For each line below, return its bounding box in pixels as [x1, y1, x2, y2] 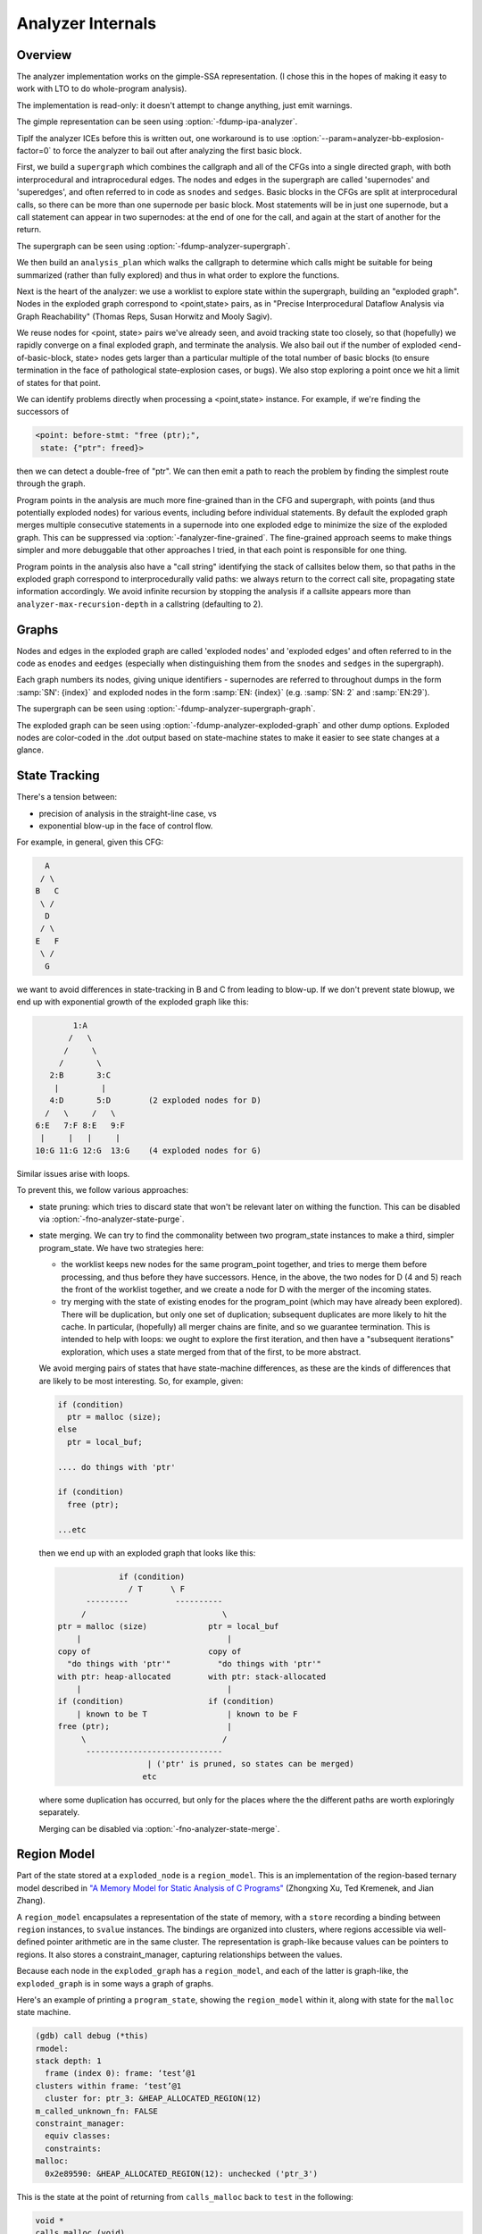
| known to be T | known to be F [76, 1709, 298, 1719]
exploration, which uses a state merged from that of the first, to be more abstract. [61, 1346, 361, 1357]
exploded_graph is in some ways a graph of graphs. [16, 1978, 214, 1988]
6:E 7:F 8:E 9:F [35, 1121, 125, 1130]
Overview [16, 47, 72, 63]
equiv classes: [45, 2131, 112, 2141]
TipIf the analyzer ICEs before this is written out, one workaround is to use [16, 132, 290, 143]
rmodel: [35, 2043, 69, 2053]
